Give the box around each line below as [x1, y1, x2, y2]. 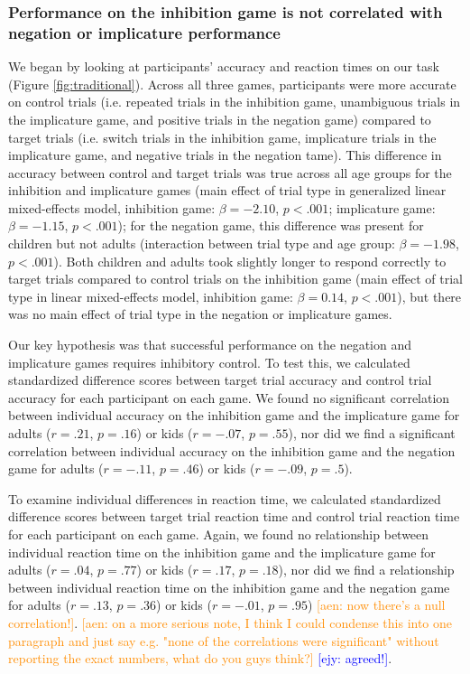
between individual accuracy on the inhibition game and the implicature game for [8, 406, 460, 425]
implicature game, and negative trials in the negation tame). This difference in [8, 145, 442, 164]
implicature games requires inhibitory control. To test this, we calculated [8, 352, 410, 371]
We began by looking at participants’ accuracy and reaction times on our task [8, 57, 439, 76]
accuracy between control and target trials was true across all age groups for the [8, 163, 452, 182]
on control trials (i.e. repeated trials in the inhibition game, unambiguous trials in [8, 92, 461, 111]
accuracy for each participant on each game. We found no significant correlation [8, 388, 450, 407]
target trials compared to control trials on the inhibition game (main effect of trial [8, 269, 463, 288]
